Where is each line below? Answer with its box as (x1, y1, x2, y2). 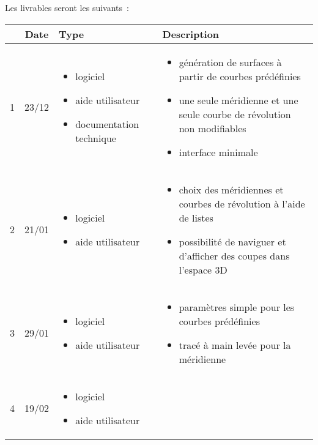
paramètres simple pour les (179, 299, 295, 314)
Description (162, 26, 220, 41)
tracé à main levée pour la (179, 337, 291, 352)
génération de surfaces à (179, 54, 282, 69)
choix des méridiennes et (179, 182, 284, 196)
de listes (179, 210, 213, 225)
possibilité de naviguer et (179, 234, 286, 249)
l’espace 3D (179, 262, 227, 277)
